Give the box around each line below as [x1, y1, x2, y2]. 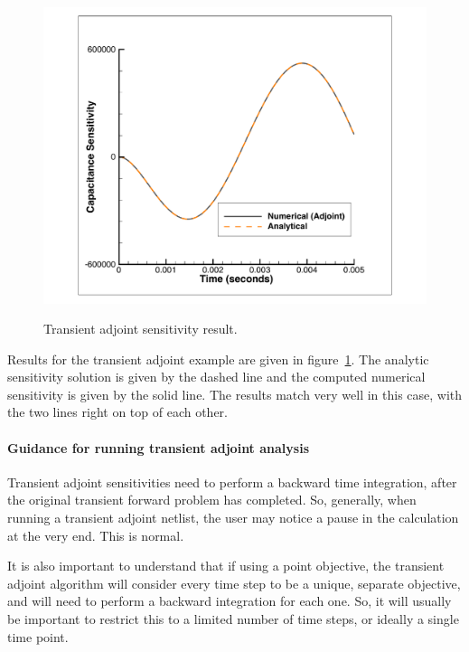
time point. [7, 627, 69, 646]
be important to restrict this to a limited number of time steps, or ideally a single [7, 609, 459, 628]
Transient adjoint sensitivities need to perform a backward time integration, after [7, 472, 457, 491]
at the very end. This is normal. [7, 525, 184, 544]
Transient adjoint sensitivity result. [43, 319, 238, 338]
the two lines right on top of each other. [7, 402, 228, 421]
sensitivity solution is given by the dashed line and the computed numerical [7, 367, 426, 386]
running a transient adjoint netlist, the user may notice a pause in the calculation [7, 508, 459, 527]
